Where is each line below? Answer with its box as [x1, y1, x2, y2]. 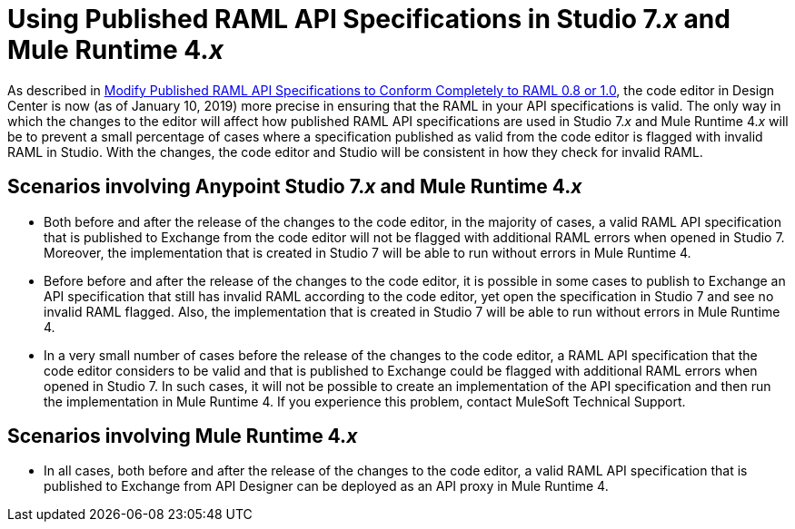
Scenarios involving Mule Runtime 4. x [7, 425, 358, 448]
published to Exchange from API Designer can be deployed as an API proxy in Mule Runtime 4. [44, 478, 609, 495]
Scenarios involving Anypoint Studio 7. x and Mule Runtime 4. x [7, 175, 582, 199]
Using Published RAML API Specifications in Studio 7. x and [7, 4, 730, 34]
